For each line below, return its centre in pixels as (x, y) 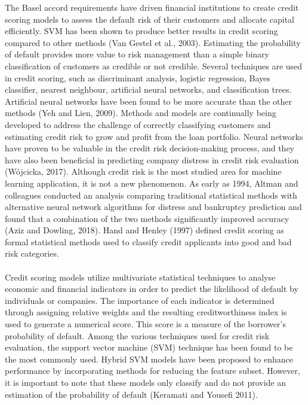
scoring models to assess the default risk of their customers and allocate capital (150, 19)
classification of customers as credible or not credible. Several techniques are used (154, 66)
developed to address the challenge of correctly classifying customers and (138, 124)
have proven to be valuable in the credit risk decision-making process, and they (150, 148)
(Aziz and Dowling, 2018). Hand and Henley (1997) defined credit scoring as (144, 230)
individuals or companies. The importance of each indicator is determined (140, 300)
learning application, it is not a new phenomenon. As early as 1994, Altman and (152, 183)
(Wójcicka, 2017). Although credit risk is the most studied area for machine (143, 171)
